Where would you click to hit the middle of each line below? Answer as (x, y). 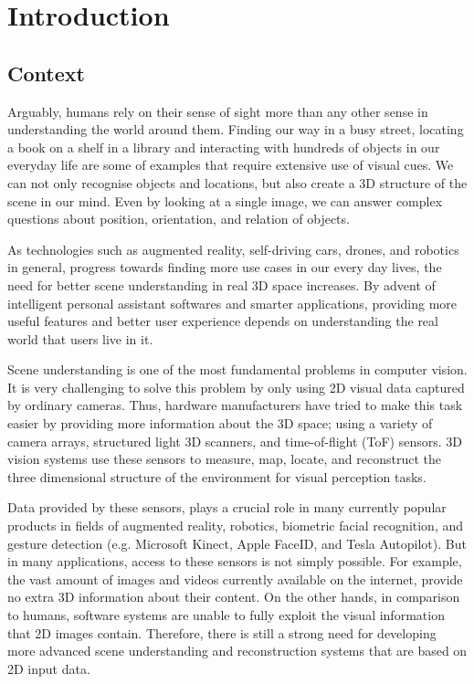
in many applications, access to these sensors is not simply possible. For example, (235, 561)
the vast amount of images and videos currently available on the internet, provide (235, 579)
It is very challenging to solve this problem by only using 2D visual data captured (236, 387)
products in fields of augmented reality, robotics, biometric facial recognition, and (236, 526)
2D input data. (49, 668)
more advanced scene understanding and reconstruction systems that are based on (237, 651)
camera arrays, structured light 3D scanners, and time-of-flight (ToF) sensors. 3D (235, 441)
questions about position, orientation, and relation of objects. (179, 219)
